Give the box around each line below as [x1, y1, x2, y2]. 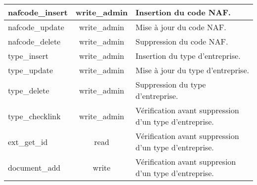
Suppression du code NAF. [135, 36, 228, 47]
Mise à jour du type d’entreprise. [135, 64, 249, 76]
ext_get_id [8, 136, 48, 147]
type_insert [8, 50, 48, 61]
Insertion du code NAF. [135, 6, 231, 18]
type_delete [8, 84, 49, 96]
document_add [8, 161, 61, 173]
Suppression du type [135, 79, 206, 90]
